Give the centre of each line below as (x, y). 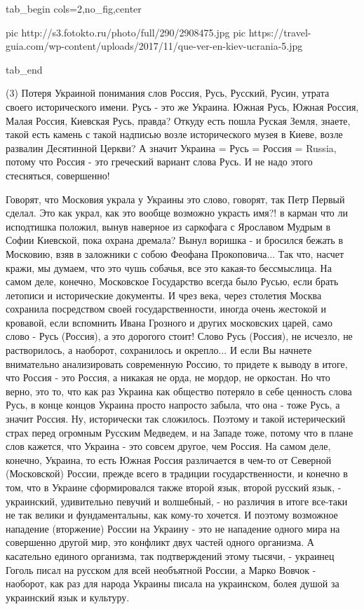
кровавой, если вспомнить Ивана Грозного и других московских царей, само (169, 322)
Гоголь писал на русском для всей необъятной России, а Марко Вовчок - (161, 569)
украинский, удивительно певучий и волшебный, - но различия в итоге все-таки (177, 501)
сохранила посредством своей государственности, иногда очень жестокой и (166, 309)
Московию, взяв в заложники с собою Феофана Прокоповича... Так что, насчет (175, 253)
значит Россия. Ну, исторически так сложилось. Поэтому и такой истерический (176, 419)
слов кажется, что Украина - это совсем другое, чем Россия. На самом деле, (168, 446)
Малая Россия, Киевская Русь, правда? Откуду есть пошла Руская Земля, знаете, (178, 120)
